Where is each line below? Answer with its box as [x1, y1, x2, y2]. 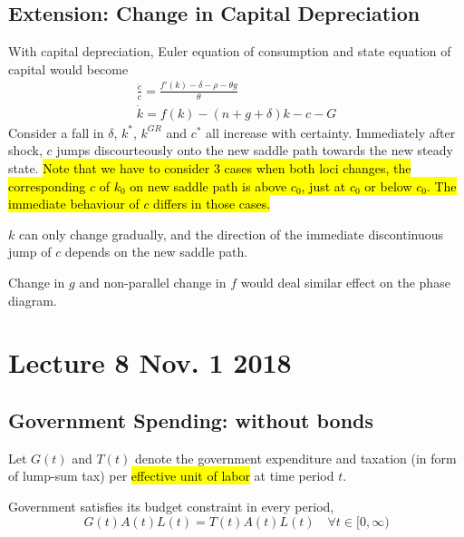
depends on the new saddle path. [64, 242, 248, 261]
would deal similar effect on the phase [240, 273, 450, 292]
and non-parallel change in [79, 273, 227, 292]
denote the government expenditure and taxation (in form [134, 448, 457, 467]
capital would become [8, 59, 129, 78]
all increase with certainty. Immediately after [206, 122, 456, 142]
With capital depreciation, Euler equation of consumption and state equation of [8, 42, 451, 61]
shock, [8, 141, 43, 160]
